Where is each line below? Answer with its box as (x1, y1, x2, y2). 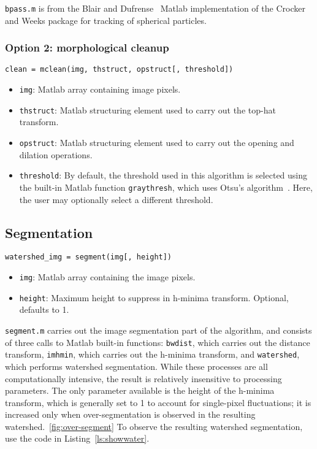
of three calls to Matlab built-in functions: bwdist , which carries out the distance (5, 336, 310, 348)
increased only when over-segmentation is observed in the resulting (5, 408, 256, 421)
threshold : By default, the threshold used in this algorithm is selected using (19, 169, 308, 182)
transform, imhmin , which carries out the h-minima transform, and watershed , (5, 348, 300, 361)
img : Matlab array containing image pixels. (19, 83, 181, 96)
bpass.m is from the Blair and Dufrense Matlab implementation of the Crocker (5, 2, 305, 14)
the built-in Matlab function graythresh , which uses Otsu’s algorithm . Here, (19, 180, 313, 193)
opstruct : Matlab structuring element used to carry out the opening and (19, 136, 294, 149)
